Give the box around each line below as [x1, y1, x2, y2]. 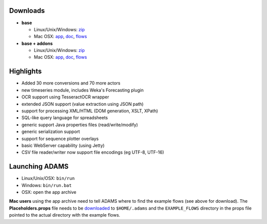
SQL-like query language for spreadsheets [21, 115, 108, 121]
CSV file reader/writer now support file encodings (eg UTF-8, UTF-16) [21, 149, 164, 155]
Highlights [9, 67, 42, 76]
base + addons [21, 40, 53, 46]
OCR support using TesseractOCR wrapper [21, 94, 109, 100]
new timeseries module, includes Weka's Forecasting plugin [21, 87, 144, 93]
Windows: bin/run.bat [21, 182, 72, 188]
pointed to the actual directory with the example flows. [9, 212, 121, 218]
